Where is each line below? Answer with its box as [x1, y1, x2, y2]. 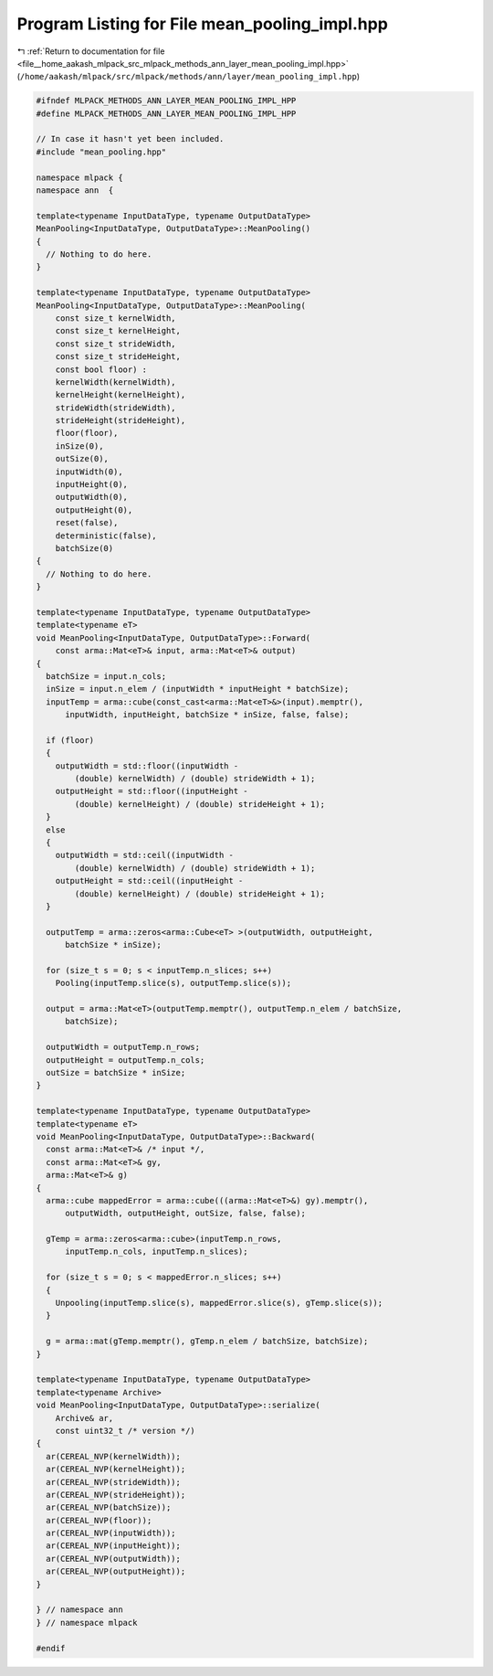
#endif [36, 1643, 66, 1653]
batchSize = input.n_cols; [46, 671, 167, 681]
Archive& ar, [55, 1413, 114, 1423]
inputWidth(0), [55, 466, 123, 477]
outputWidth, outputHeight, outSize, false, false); [65, 1208, 306, 1219]
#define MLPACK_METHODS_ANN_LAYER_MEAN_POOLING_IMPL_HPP [36, 108, 297, 119]
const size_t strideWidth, [55, 338, 177, 349]
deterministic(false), [55, 530, 157, 541]
